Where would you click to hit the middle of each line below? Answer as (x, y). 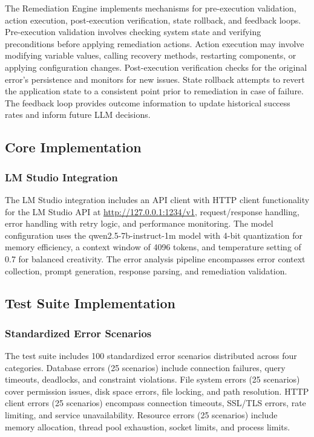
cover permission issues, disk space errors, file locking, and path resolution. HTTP (157, 391)
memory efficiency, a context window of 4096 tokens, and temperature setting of (153, 247)
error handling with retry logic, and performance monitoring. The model (139, 223)
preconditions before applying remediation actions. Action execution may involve (155, 43)
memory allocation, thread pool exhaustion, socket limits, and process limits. (148, 426)
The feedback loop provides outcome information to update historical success (148, 102)
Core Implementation (73, 147)
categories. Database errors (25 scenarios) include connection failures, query (145, 367)
